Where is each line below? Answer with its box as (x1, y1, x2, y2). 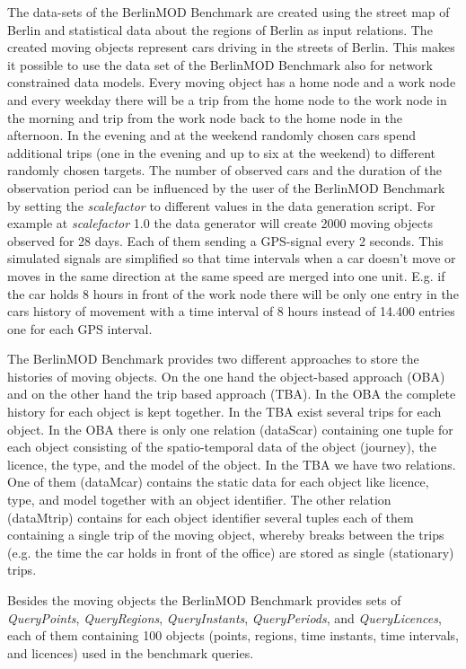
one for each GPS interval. (7, 319, 153, 338)
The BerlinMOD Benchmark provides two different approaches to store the (7, 349, 419, 368)
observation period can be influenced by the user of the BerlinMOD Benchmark (7, 178, 445, 197)
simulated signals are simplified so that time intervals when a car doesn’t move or (7, 249, 456, 268)
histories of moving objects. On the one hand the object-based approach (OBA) (7, 366, 445, 385)
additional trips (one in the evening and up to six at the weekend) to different (7, 143, 436, 162)
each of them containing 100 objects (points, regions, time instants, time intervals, (7, 626, 459, 645)
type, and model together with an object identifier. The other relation (7, 490, 391, 509)
